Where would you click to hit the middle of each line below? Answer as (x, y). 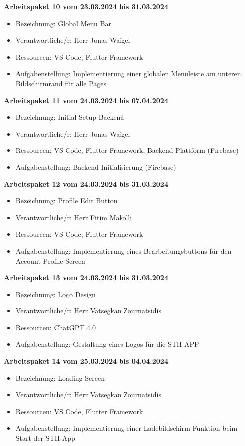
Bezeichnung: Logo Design (56, 294)
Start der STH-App (45, 438)
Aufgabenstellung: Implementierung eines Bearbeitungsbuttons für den (123, 250)
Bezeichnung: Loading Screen (60, 377)
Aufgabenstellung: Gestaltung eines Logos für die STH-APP (107, 344)
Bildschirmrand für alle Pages (61, 83)
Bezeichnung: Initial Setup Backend (70, 117)
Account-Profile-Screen (50, 260)
